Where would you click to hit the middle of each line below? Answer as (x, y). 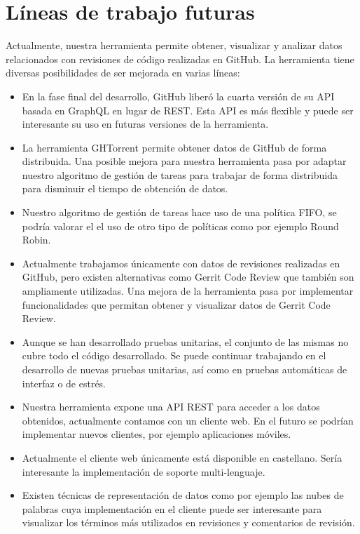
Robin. (36, 240)
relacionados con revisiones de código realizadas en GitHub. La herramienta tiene (180, 59)
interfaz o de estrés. (64, 383)
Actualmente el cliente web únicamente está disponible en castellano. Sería (182, 457)
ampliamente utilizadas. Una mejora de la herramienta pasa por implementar (188, 291)
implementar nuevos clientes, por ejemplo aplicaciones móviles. (157, 434)
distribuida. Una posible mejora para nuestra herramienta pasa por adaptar (184, 161)
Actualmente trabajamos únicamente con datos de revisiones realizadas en (181, 263)
